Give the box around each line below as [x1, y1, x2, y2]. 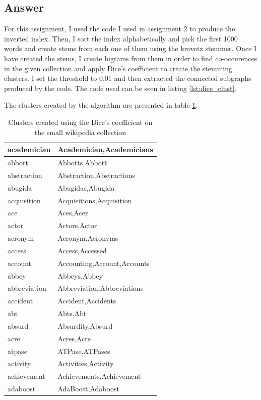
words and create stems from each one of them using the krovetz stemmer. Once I [4, 43, 256, 54]
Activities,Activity [57, 358, 114, 369]
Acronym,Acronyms [57, 233, 118, 243]
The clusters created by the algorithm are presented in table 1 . [4, 100, 198, 110]
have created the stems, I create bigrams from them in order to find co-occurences [4, 53, 257, 63]
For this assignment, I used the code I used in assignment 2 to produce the [4, 23, 235, 34]
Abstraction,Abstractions [57, 169, 135, 180]
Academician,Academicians [57, 144, 153, 155]
